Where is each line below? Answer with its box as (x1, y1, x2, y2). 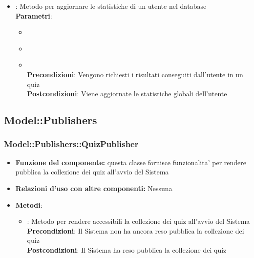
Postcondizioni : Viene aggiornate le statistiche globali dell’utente (27, 88, 227, 99)
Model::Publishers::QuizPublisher (4, 138, 139, 150)
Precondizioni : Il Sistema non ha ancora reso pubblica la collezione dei (27, 225, 244, 236)
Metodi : (15, 199, 42, 210)
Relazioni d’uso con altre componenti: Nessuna (15, 183, 172, 193)
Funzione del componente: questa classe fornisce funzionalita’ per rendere (15, 157, 246, 167)
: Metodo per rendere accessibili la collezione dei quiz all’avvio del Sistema (27, 216, 250, 226)
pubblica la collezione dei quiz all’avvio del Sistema (15, 167, 169, 177)
